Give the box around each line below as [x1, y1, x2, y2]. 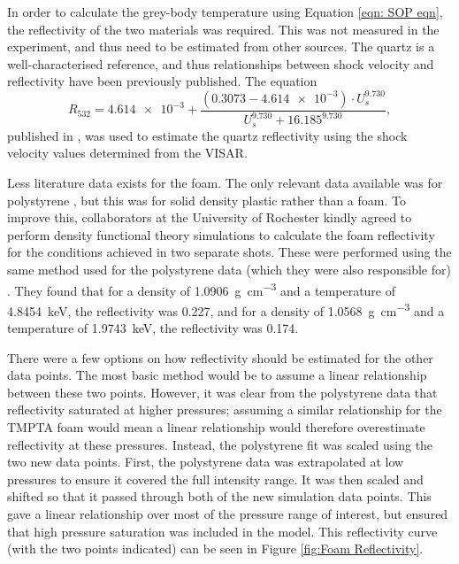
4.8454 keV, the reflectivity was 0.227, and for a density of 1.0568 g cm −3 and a [7, 298, 445, 320]
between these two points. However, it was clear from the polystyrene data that [7, 382, 438, 401]
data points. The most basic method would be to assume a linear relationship [7, 366, 427, 384]
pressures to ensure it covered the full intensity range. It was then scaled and [7, 469, 424, 488]
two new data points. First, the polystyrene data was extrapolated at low [7, 452, 404, 471]
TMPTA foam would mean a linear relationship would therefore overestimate [7, 418, 425, 437]
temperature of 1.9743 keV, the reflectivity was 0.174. [7, 319, 299, 337]
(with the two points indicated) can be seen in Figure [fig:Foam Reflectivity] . [7, 539, 424, 558]
